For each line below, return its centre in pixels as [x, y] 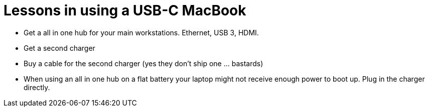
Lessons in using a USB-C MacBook [125, 10]
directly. [37, 87]
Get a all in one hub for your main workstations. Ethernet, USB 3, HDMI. [141, 32]
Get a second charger [59, 48]
